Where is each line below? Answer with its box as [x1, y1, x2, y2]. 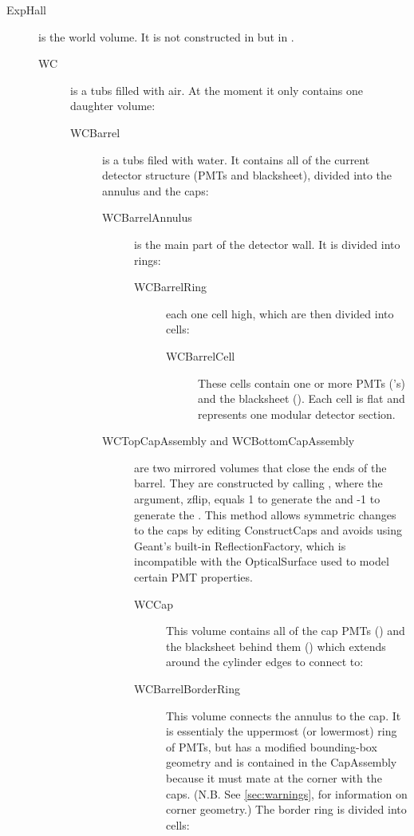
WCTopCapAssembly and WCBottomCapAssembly [102, 432, 355, 449]
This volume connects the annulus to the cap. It [166, 707, 401, 724]
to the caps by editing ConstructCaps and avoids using [134, 522, 403, 538]
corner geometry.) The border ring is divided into [166, 801, 407, 818]
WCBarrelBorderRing [134, 680, 240, 696]
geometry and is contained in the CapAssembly [166, 754, 397, 771]
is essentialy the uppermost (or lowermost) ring [166, 723, 397, 739]
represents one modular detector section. [198, 405, 396, 422]
